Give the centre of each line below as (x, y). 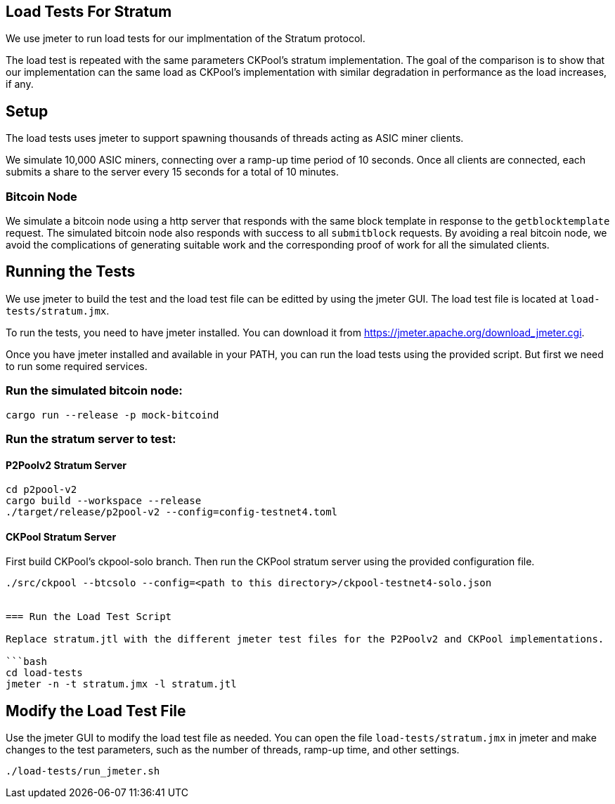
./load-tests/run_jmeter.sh (83, 771)
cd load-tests (44, 673)
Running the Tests (71, 272)
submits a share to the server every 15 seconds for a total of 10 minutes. (172, 172)
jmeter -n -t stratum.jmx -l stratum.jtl (121, 684)
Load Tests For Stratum (89, 12)
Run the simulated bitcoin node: (94, 391)
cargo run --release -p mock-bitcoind (112, 415)
